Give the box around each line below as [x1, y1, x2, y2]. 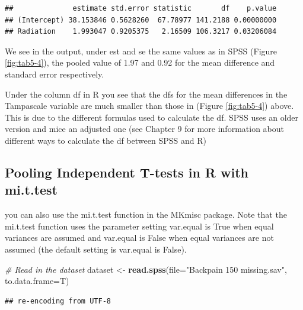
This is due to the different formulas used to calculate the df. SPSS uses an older [5, 111, 299, 123]
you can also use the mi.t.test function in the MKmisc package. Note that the [5, 208, 287, 221]
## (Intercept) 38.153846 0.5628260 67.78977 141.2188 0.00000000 [5, 15, 277, 24]
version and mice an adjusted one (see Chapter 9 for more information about [5, 122, 284, 135]
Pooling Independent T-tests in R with [5, 163, 248, 181]
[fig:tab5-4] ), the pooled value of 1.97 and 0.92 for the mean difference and [5, 56, 275, 69]
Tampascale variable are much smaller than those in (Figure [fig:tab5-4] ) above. [5, 99, 294, 112]
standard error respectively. [5, 67, 104, 80]
